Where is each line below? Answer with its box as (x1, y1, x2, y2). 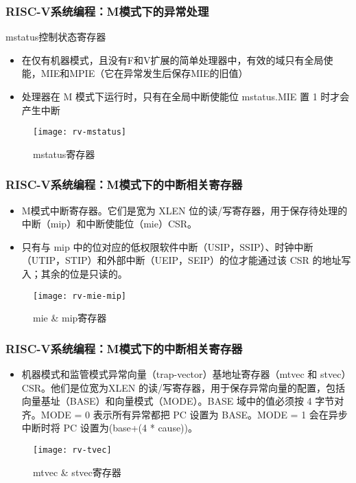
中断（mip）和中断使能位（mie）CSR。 (21, 216, 198, 231)
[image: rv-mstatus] (33, 127, 127, 137)
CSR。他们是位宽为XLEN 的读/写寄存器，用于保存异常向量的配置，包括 (21, 380, 345, 394)
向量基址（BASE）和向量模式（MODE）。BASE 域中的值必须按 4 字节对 (21, 394, 344, 408)
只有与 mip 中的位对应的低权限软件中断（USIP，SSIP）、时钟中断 (21, 239, 313, 254)
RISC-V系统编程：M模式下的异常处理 (5, 2, 209, 19)
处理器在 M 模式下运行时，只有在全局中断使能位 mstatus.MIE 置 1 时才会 (21, 89, 350, 103)
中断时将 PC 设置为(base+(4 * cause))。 (21, 420, 198, 435)
